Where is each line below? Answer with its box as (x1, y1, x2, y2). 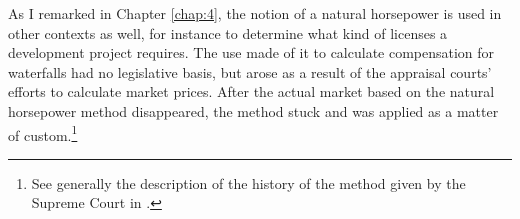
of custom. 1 (8, 121, 78, 145)
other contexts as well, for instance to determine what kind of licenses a (8, 22, 448, 43)
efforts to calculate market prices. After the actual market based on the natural (8, 81, 495, 102)
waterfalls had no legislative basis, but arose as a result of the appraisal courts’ (8, 61, 492, 82)
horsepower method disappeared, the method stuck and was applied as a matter (8, 100, 499, 121)
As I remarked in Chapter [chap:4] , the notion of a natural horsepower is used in (8, 3, 502, 23)
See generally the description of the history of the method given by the (31, 172, 466, 193)
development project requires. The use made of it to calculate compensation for (8, 42, 495, 63)
